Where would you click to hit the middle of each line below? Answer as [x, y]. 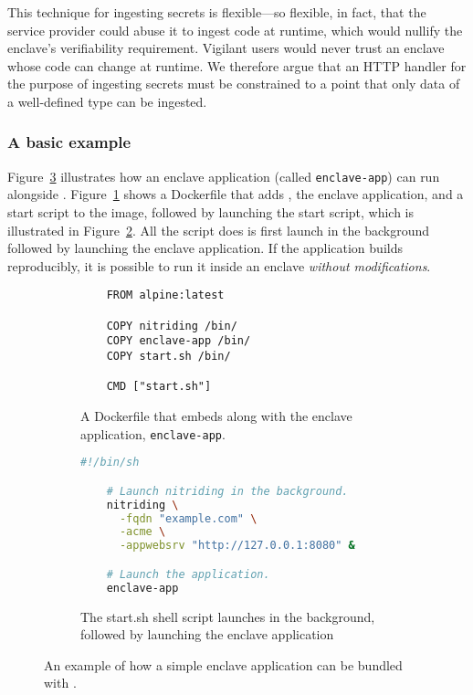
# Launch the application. [188, 574]
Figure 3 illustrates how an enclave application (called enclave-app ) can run [224, 176]
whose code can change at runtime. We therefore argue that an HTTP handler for [237, 65]
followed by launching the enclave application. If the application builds [205, 248]
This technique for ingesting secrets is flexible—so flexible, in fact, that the [217, 12]
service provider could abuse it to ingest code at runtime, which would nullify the [235, 30]
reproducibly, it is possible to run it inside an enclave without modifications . [219, 265]
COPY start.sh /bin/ [168, 357]
